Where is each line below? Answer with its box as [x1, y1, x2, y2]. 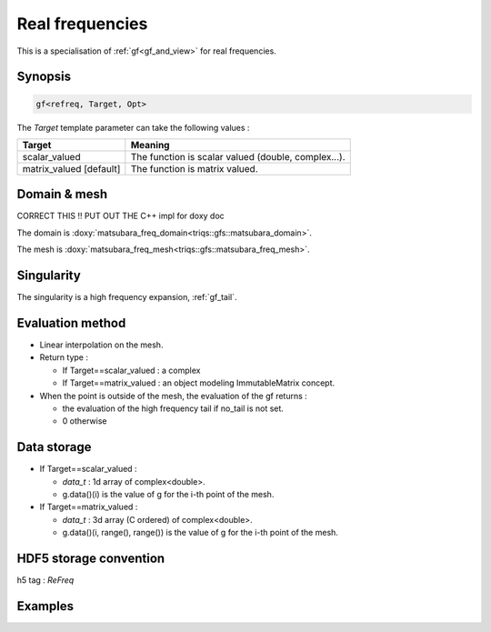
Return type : [39, 352, 88, 363]
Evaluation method [16, 315, 126, 331]
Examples [16, 598, 75, 614]
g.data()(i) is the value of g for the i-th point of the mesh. [62, 489, 275, 500]
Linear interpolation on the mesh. [39, 339, 164, 350]
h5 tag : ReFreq [16, 575, 75, 586]
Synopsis [16, 69, 72, 85]
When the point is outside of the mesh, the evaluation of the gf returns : [39, 390, 308, 401]
